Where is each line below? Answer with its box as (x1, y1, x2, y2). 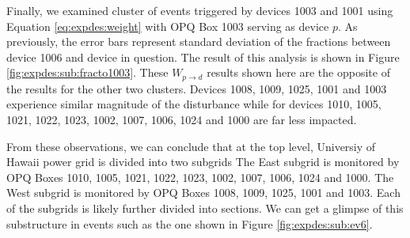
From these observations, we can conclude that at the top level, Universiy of (6, 138, 376, 154)
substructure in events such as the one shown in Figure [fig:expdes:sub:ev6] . (6, 215, 373, 232)
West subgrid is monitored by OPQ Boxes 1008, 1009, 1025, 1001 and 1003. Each (6, 184, 401, 201)
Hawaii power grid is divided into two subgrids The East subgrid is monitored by (6, 153, 400, 170)
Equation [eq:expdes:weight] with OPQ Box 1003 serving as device (6, 17, 329, 34)
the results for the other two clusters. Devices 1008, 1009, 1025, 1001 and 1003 (6, 80, 387, 96)
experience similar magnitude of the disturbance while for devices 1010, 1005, (6, 96, 382, 112)
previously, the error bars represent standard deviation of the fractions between (6, 33, 391, 50)
